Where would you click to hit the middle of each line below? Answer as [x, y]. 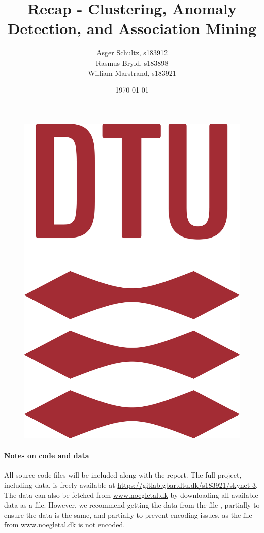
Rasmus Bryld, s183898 [132, 62]
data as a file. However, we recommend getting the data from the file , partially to [132, 505]
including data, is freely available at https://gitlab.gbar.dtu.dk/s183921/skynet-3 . [131, 485]
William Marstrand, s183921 [132, 72]
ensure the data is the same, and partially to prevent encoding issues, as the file [128, 514]
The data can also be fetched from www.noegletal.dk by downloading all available [131, 495]
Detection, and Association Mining [132, 28]
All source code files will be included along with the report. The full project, [123, 475]
